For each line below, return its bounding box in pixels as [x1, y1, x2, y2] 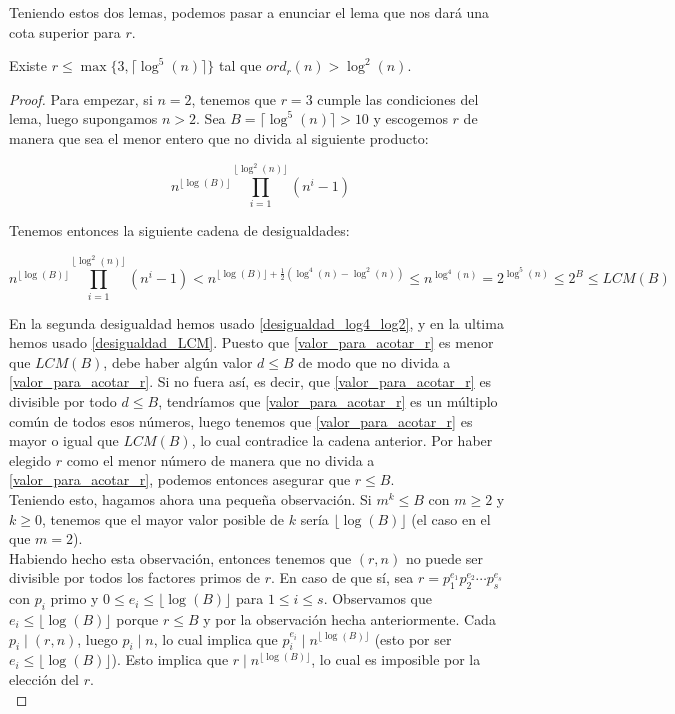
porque [116, 608, 159, 629]
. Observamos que [323, 588, 432, 609]
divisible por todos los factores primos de [9, 567, 260, 588]
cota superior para [9, 21, 121, 42]
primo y [50, 588, 99, 609]
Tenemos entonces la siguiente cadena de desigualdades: [9, 220, 350, 241]
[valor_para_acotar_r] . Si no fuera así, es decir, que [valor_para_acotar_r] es [9, 371, 492, 392]
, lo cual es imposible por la [311, 649, 481, 670]
